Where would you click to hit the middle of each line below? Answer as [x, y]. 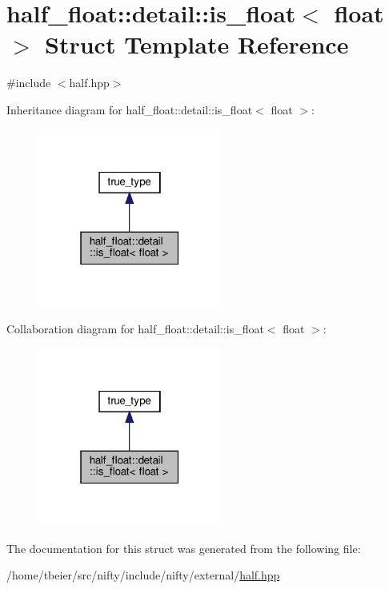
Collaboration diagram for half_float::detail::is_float [135, 329]
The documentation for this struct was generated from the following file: [184, 548]
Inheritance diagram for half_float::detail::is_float [130, 109]
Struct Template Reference [197, 44]
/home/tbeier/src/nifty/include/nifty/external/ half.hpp [143, 575]
